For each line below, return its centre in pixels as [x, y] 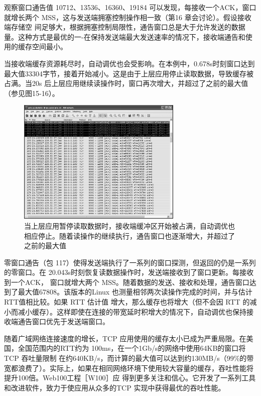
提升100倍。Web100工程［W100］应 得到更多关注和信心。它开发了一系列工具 [130, 378]
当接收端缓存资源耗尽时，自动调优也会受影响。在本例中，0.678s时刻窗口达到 [129, 63]
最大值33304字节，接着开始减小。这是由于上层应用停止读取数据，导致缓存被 [129, 73]
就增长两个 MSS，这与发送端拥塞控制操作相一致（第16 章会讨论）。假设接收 [128, 17]
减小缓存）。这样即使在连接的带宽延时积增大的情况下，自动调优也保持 [132, 311]
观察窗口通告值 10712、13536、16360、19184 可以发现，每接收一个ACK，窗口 [130, 7]
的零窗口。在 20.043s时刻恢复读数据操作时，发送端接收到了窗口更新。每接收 [129, 272]
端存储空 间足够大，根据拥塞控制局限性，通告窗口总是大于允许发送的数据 [125, 27]
